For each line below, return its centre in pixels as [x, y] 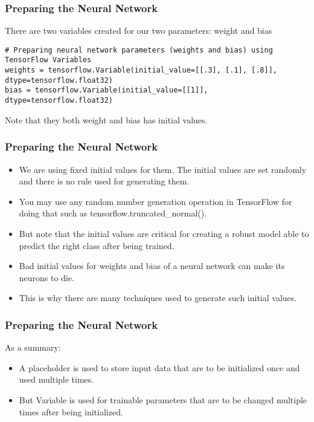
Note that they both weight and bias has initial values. [106, 119]
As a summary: [33, 347]
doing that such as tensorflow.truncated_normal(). [113, 213]
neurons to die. [46, 277]
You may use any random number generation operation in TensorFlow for [155, 201]
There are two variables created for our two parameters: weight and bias [139, 31]
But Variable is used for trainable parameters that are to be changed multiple [163, 399]
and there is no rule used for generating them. [104, 181]
